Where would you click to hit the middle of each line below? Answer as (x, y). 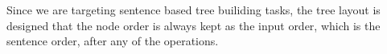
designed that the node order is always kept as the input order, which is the (193, 25)
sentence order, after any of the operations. (113, 41)
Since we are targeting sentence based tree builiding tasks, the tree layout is (193, 10)
